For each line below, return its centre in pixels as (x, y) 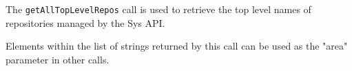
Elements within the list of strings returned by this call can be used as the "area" (177, 46)
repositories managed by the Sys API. (85, 22)
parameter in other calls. (58, 59)
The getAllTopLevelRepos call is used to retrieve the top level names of (158, 9)
